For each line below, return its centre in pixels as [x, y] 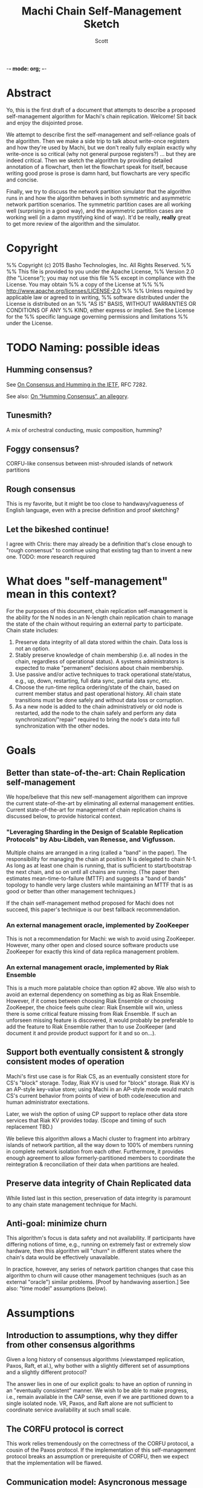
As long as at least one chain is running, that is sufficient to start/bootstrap [99, 865]
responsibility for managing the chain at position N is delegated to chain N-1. [101, 859]
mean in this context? [61, 594]
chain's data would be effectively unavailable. [63, 1257]
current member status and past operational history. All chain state [98, 694]
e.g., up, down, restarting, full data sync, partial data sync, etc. [93, 681]
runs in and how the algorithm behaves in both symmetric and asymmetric [99, 198]
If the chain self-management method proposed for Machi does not [90, 903]
